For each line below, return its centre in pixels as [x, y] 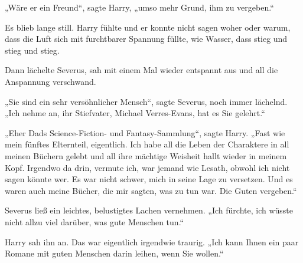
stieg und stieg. [32, 50]
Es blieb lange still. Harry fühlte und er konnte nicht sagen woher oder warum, [148, 27]
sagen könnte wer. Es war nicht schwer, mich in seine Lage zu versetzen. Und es [149, 179]
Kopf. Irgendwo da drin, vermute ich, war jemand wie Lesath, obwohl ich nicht [147, 167]
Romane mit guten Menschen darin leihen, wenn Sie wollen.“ [114, 253]
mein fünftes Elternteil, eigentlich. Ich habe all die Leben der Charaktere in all [147, 144]
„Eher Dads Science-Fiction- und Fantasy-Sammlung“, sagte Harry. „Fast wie [145, 132]
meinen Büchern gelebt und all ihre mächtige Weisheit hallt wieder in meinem [146, 155]
